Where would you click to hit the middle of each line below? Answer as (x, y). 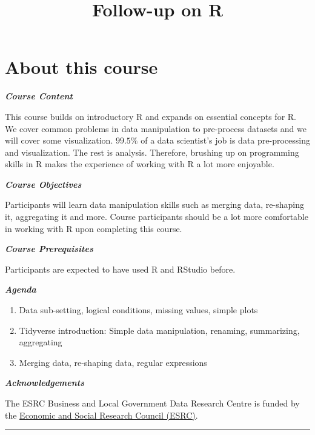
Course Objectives (43, 184)
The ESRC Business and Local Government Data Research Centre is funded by (152, 403)
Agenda (21, 289)
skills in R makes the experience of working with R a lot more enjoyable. (140, 164)
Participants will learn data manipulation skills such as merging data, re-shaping (154, 204)
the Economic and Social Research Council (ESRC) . (101, 415)
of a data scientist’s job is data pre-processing (225, 140)
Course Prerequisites (49, 249)
